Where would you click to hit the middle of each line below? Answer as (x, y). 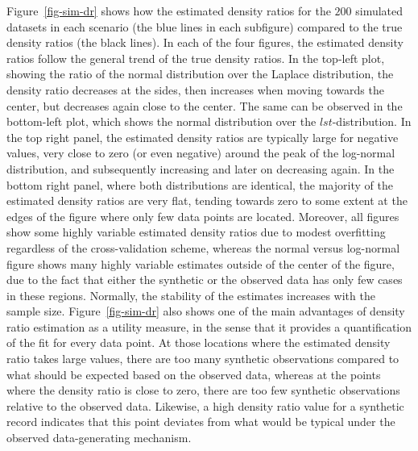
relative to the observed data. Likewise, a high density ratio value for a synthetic (205, 405)
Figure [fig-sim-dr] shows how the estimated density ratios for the (169, 10)
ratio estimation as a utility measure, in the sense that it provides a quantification (209, 326)
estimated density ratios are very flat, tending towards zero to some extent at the (207, 200)
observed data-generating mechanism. (99, 438)
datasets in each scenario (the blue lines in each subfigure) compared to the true (205, 26)
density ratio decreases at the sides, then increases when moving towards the (195, 89)
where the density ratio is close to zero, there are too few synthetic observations (203, 390)
